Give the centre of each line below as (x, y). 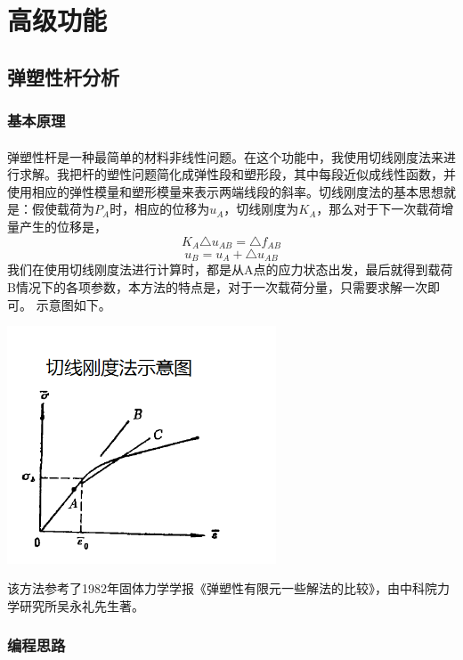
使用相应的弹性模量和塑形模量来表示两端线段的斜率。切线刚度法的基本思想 (225, 191)
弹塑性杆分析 (63, 76)
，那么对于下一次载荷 (379, 209)
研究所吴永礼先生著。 (81, 605)
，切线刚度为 (261, 209)
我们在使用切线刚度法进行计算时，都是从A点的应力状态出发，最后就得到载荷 (230, 269)
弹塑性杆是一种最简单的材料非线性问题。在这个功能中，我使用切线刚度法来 (225, 156)
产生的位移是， (63, 226)
